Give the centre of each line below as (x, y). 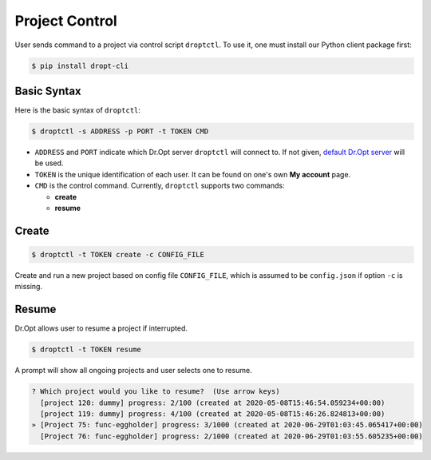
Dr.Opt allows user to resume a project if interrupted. (101, 328)
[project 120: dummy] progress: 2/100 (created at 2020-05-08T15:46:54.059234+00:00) (213, 402)
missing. (29, 287)
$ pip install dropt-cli (80, 65)
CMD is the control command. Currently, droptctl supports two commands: (160, 186)
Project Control (66, 21)
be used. (49, 163)
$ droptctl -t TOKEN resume (86, 350)
